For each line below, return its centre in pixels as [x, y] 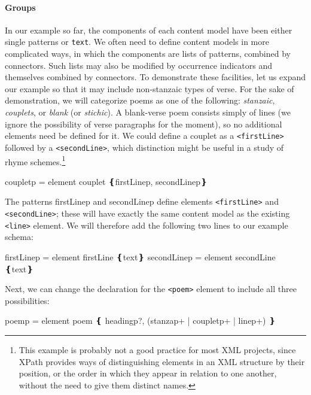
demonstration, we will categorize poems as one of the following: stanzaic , [140, 100]
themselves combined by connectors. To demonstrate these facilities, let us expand [155, 77]
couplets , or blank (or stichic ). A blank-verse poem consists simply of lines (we [148, 112]
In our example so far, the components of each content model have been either [149, 30]
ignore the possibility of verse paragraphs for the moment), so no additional [144, 124]
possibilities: [27, 300]
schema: [19, 237]
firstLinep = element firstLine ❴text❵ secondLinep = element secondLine [140, 256]
